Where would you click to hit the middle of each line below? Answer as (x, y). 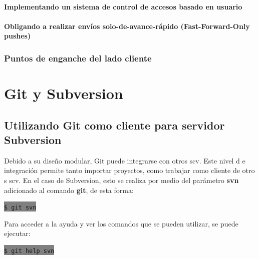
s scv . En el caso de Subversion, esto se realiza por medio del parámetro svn (121, 180)
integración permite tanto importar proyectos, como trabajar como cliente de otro (129, 170)
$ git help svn (29, 251)
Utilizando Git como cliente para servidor (114, 125)
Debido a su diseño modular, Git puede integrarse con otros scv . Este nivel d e (125, 160)
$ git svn (20, 208)
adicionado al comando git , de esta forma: (69, 190)
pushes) (18, 36)
